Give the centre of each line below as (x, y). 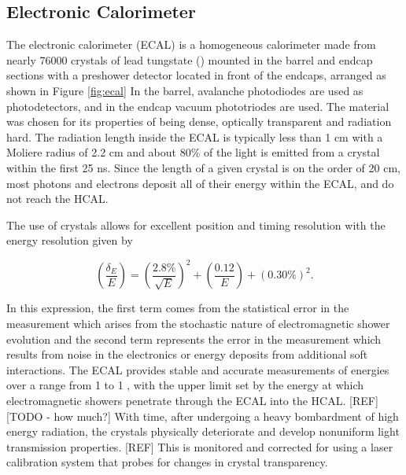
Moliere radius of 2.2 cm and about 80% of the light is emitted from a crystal (193, 152)
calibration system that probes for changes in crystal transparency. (167, 462)
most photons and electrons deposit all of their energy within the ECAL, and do (200, 183)
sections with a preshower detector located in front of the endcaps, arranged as (196, 75)
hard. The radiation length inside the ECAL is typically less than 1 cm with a (195, 136)
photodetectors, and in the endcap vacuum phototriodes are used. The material (198, 106)
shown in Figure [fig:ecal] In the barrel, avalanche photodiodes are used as (185, 90)
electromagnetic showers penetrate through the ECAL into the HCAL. (176, 400)
